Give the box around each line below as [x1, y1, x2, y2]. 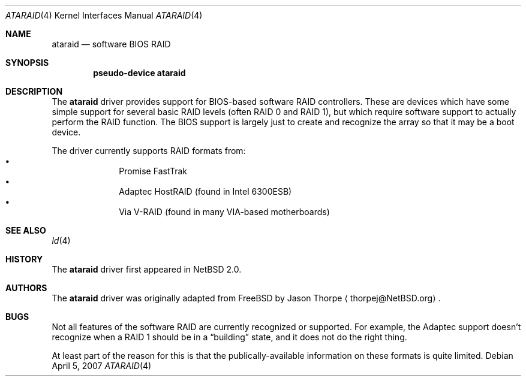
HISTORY [5, 254, 43, 264]
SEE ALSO [5, 225, 46, 235]
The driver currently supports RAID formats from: [52, 146, 246, 156]
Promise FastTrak [119, 166, 188, 176]
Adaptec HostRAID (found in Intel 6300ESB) [119, 186, 292, 196]
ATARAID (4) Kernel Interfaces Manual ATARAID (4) [5, 10, 203, 20]
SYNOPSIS [5, 58, 49, 68]
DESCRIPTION [5, 86, 63, 96]
